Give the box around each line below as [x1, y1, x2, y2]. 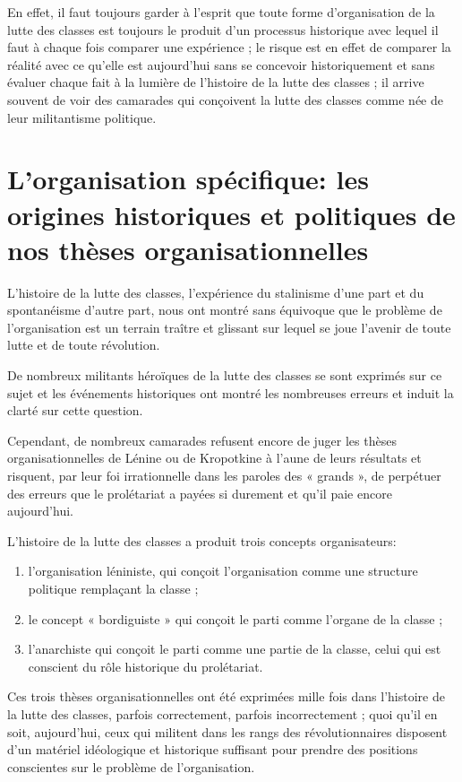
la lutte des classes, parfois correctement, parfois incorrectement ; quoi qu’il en [7, 704, 438, 723]
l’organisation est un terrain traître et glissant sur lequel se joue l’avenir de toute [7, 317, 451, 336]
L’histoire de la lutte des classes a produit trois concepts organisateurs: [7, 531, 397, 550]
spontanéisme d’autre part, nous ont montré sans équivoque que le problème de [7, 300, 442, 319]
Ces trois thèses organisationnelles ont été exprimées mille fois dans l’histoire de [7, 687, 445, 706]
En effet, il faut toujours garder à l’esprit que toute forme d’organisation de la [7, 3, 435, 21]
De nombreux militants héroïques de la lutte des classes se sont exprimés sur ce [7, 366, 442, 385]
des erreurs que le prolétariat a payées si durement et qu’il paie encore [7, 483, 392, 502]
